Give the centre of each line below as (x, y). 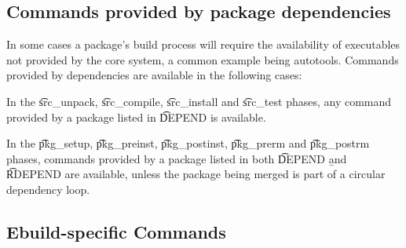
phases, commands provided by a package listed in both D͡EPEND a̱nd (177, 158)
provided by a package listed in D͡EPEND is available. (136, 117)
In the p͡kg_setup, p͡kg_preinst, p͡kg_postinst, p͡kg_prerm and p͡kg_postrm (188, 143)
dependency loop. (48, 189)
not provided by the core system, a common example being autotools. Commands (203, 59)
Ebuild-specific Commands (116, 231)
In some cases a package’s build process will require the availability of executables (203, 44)
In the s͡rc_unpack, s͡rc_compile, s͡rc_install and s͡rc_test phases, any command (199, 101)
